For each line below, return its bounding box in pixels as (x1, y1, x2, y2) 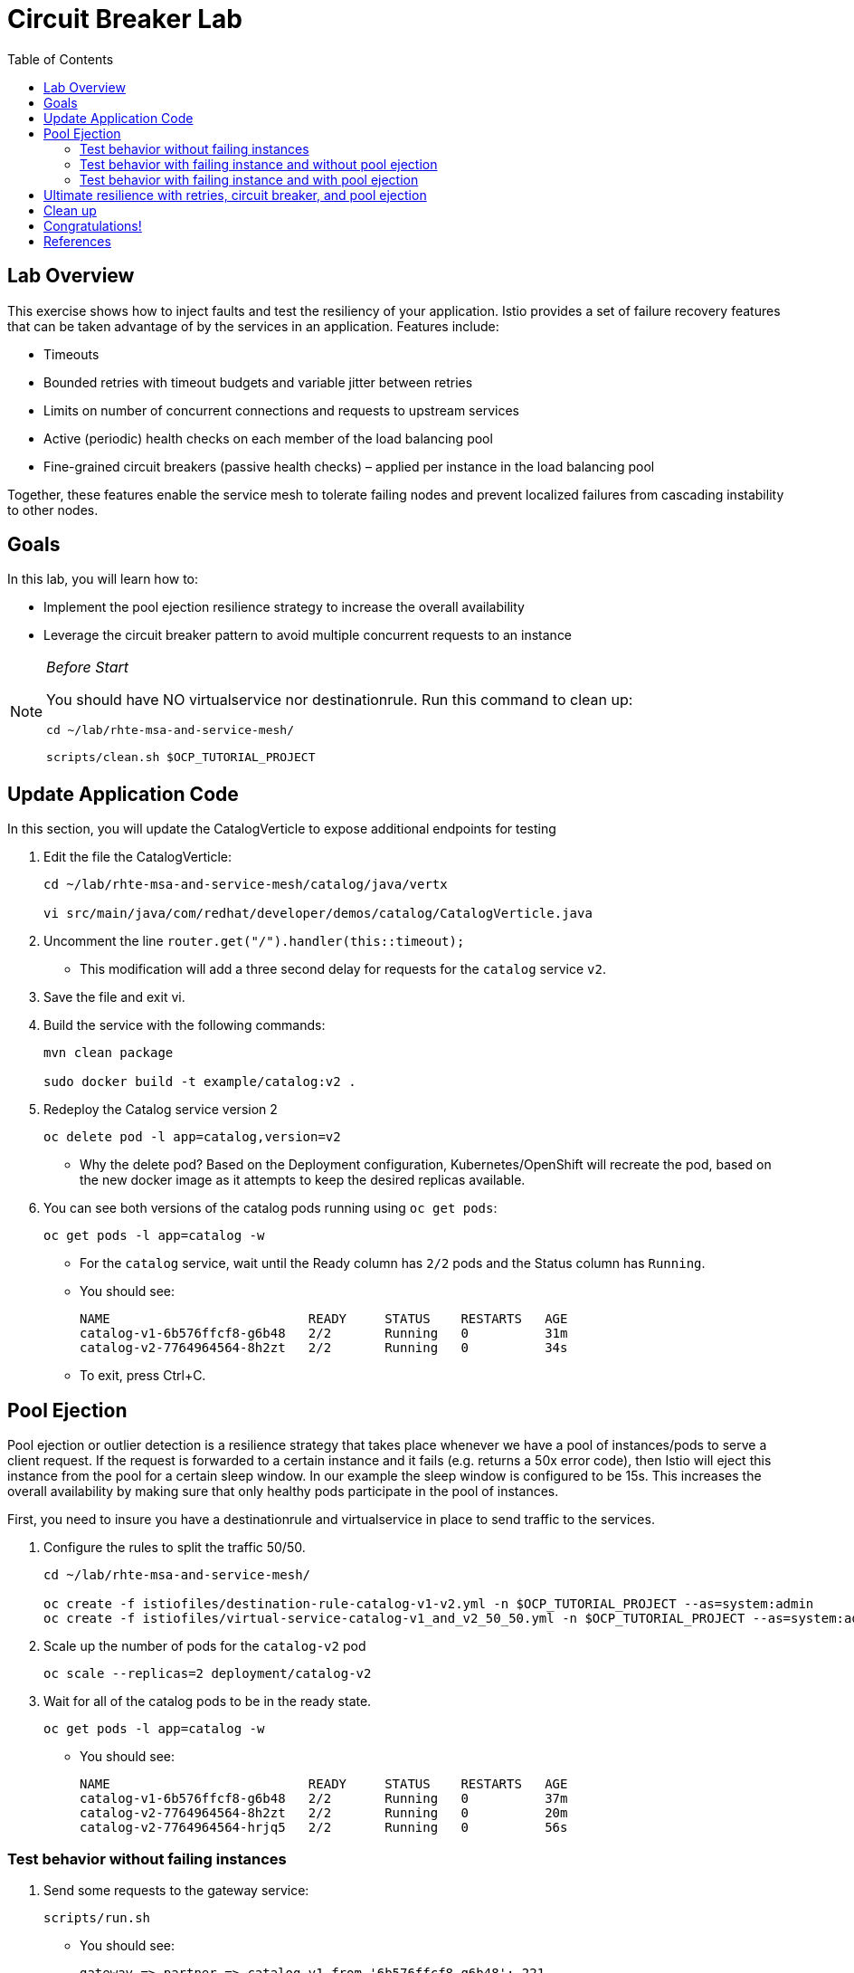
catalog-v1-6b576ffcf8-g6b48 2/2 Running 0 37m (80, 1791, 568, 1806)
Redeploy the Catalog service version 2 (43, 1101, 278, 1118)
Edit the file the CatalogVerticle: (43, 849, 232, 865)
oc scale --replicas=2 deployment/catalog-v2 (43, 1666, 372, 1682)
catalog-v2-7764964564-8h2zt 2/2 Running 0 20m (80, 1806, 568, 1821)
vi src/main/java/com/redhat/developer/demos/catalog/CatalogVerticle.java (43, 906, 593, 921)
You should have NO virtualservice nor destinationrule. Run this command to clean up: (46, 691, 633, 710)
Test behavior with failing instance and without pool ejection (80, 156, 438, 172)
